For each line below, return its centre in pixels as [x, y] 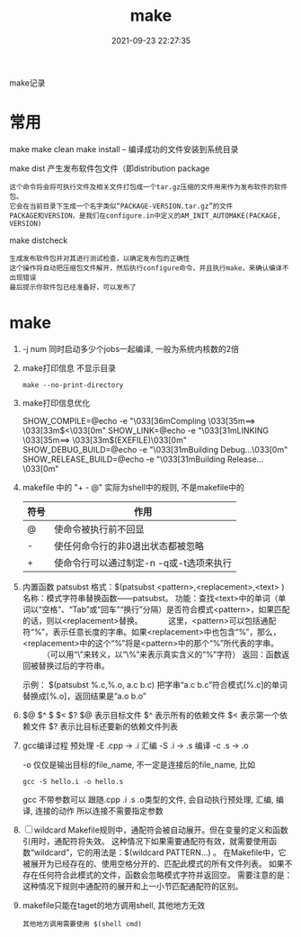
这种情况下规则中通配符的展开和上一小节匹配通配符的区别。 [133, 886]
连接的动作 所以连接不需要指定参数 [99, 810]
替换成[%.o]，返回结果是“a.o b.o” [84, 696]
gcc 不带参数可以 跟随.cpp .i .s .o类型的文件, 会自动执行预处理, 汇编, [148, 799]
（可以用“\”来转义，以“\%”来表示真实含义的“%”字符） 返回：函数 [164, 654]
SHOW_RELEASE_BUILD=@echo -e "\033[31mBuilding [124, 459]
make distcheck [39, 240]
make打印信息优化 [56, 402]
